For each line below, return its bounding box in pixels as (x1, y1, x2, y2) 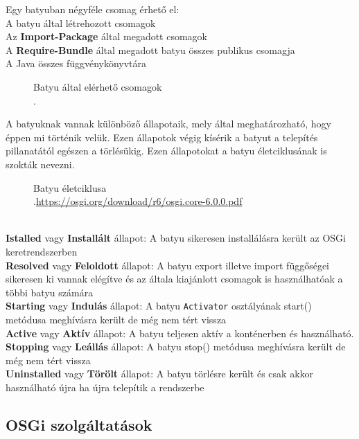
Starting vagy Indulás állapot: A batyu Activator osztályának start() (6, 298, 312, 313)
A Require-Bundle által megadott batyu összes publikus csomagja (6, 42, 295, 57)
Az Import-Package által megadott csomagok (6, 29, 208, 44)
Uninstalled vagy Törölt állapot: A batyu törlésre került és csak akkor (6, 366, 314, 381)
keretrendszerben (6, 244, 78, 258)
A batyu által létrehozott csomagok (6, 15, 156, 30)
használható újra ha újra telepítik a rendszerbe (6, 379, 204, 394)
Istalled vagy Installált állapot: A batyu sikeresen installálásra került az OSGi (6, 231, 346, 245)
